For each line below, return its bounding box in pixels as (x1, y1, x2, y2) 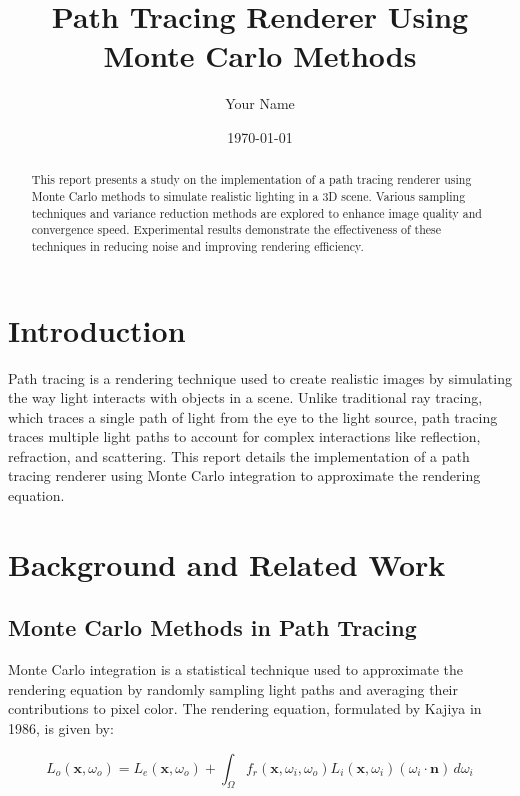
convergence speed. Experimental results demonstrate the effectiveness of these (31, 221, 442, 238)
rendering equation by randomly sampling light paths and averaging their (8, 678, 458, 699)
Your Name (225, 93, 295, 114)
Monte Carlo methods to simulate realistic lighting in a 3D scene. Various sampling (31, 187, 466, 204)
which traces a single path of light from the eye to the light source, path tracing (8, 406, 498, 427)
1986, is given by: (8, 718, 114, 739)
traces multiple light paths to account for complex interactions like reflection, (8, 426, 481, 447)
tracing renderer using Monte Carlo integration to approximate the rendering (8, 465, 481, 486)
